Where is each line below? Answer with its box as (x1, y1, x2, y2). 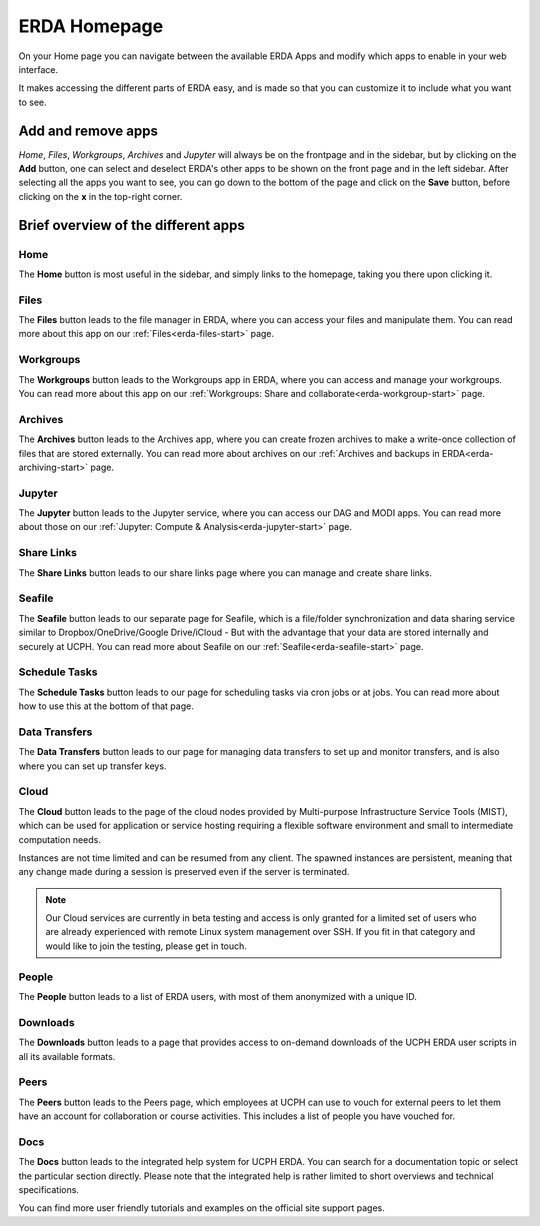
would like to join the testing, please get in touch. (45, 940, 247, 952)
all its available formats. (18, 1050, 116, 1062)
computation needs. (18, 833, 102, 845)
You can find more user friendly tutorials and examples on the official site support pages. (18, 1202, 385, 1214)
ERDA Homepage (18, 15, 164, 37)
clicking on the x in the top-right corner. (18, 190, 183, 202)
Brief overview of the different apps (18, 216, 245, 234)
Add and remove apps (18, 122, 159, 139)
